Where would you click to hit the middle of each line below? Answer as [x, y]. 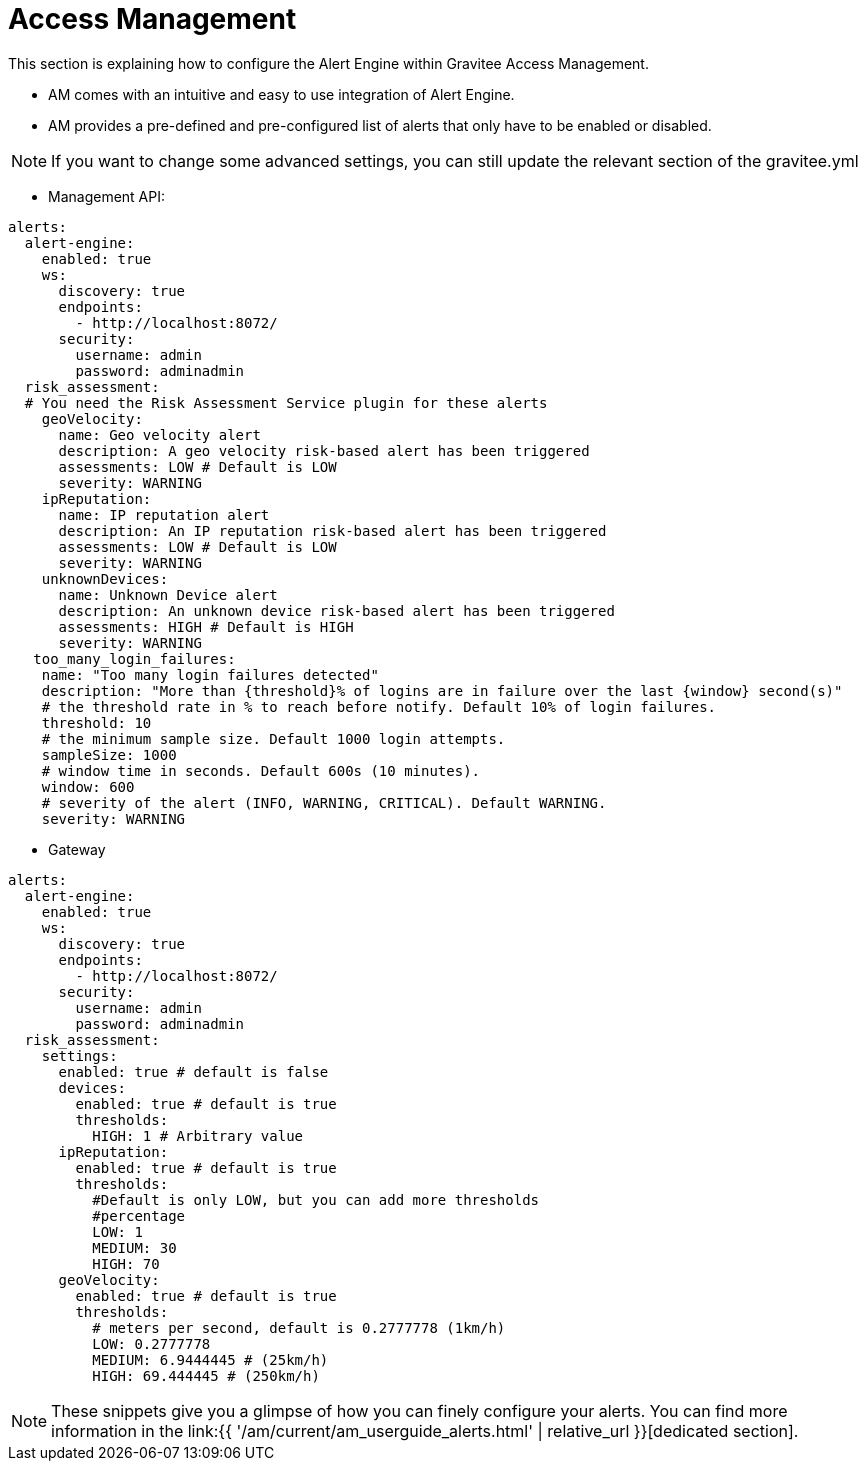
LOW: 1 [117, 1231]
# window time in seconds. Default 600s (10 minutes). [261, 770]
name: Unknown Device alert [168, 594]
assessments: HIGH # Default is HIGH [206, 626]
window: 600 [88, 786]
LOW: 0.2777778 [151, 1343]
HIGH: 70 [126, 1263]
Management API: [106, 196]
